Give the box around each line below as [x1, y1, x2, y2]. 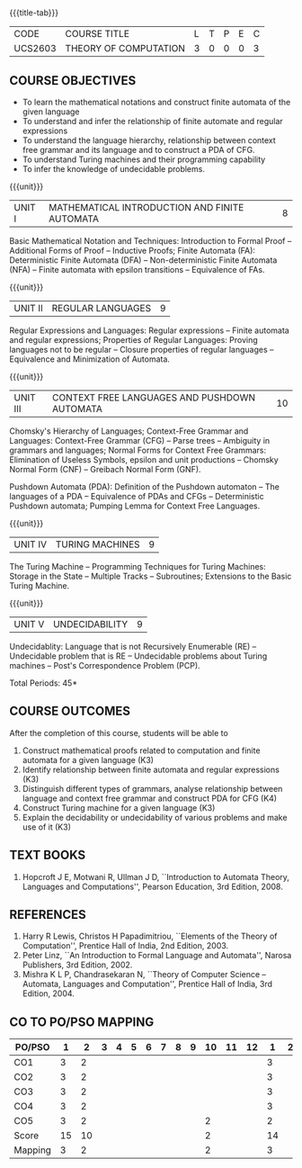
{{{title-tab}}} [9, 7, 59, 18]
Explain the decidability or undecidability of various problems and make [22, 812, 288, 822]
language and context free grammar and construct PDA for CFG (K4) [22, 793, 277, 804]
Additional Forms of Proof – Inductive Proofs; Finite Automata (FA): [9, 246, 256, 256]
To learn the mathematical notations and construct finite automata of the [22, 97, 291, 107]
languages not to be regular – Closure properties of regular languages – [9, 345, 274, 355]
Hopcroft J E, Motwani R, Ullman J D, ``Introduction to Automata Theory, [22, 871, 290, 882]
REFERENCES [9, 907, 87, 922]
